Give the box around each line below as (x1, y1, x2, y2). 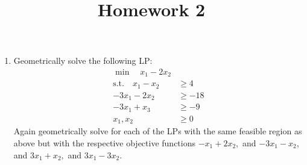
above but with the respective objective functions (13, 136, 195, 149)
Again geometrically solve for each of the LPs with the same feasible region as (13, 125, 302, 137)
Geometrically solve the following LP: (13, 54, 153, 67)
